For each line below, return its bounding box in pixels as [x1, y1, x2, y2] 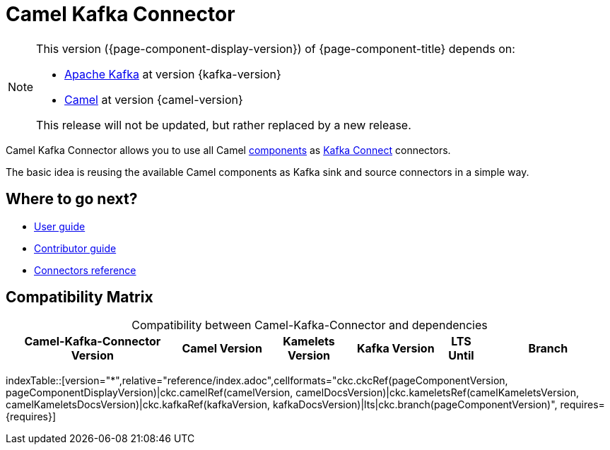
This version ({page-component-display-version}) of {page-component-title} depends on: [36, 41, 515, 56]
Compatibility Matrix [6, 288, 153, 307]
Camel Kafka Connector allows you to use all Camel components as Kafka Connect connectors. [6, 143, 451, 156]
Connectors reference [34, 264, 136, 276]
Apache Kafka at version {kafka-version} [64, 66, 281, 81]
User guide [34, 220, 86, 232]
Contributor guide [34, 242, 117, 254]
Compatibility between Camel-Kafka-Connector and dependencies [131, 318, 488, 333]
